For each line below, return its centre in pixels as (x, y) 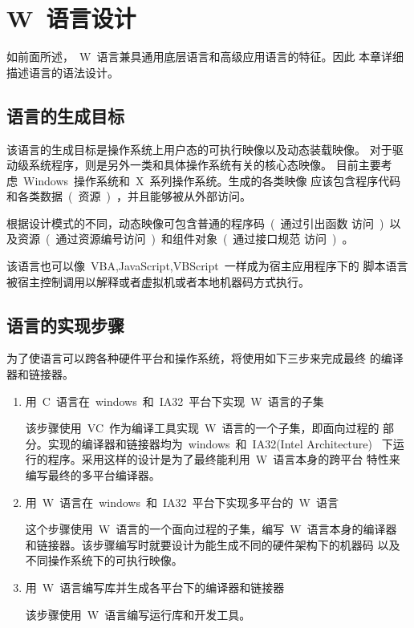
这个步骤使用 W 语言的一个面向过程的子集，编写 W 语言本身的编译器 (211, 529)
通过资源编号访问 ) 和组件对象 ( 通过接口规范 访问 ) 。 (205, 239)
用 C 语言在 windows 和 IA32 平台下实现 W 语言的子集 (175, 401)
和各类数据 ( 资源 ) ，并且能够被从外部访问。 (129, 196)
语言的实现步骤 (65, 324)
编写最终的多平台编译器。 (93, 475)
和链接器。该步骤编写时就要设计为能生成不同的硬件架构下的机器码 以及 (213, 544)
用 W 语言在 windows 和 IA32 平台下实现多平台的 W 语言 (182, 502)
